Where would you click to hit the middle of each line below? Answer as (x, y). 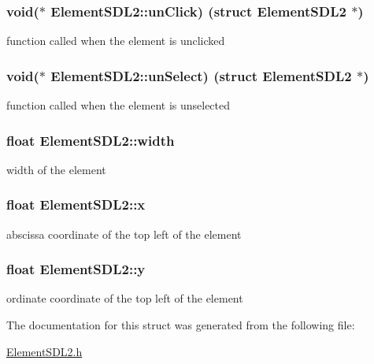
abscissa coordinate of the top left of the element (124, 234)
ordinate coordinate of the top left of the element (125, 298)
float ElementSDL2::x (76, 204)
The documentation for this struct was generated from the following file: (181, 325)
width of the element (56, 169)
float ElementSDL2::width (91, 140)
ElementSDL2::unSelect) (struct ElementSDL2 (201, 75)
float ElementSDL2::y (76, 269)
